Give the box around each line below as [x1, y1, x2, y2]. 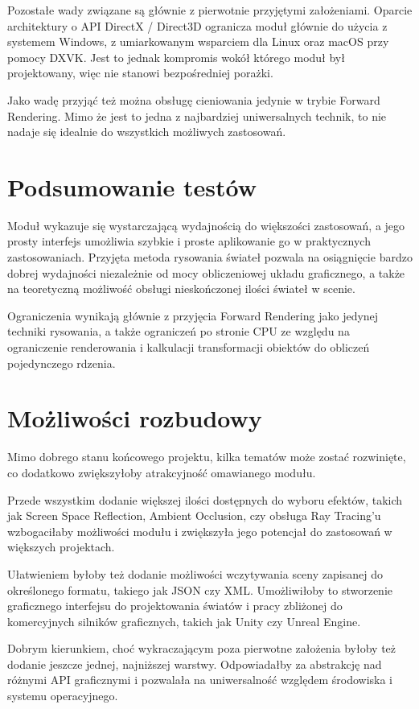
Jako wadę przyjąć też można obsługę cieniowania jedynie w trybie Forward [7, 91, 380, 108]
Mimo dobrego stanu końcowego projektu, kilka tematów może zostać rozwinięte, [7, 448, 406, 465]
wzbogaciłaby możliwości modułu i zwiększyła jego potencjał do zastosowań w [7, 522, 392, 539]
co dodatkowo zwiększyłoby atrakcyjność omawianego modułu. [7, 464, 316, 480]
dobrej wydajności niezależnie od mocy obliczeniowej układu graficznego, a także [7, 264, 405, 281]
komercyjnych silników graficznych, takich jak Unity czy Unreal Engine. [7, 612, 361, 629]
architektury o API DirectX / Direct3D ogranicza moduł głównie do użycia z [7, 17, 388, 34]
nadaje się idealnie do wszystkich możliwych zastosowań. [7, 123, 286, 140]
